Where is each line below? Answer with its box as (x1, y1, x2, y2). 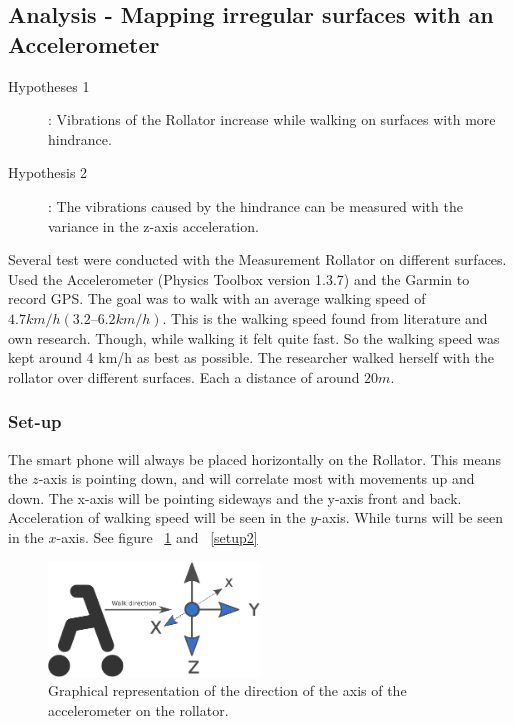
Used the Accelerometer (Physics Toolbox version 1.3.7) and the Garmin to (8, 268, 470, 289)
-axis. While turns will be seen (317, 507, 503, 528)
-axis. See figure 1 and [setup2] (56, 526, 258, 547)
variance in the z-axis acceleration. (48, 215, 259, 236)
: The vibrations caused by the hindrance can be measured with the (48, 195, 463, 216)
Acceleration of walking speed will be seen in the (8, 507, 306, 528)
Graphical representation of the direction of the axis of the (48, 680, 407, 701)
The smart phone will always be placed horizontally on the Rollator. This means (8, 448, 501, 469)
